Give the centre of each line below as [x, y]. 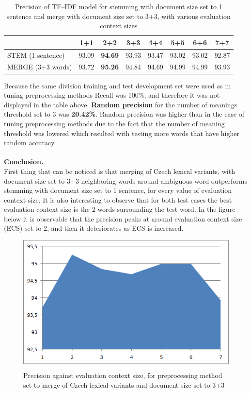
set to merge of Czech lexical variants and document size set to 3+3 [124, 384]
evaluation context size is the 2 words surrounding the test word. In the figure [120, 209]
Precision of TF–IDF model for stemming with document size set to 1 [118, 6]
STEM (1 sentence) [36, 55]
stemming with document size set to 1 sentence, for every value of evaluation [118, 190]
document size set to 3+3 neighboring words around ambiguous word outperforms [125, 180]
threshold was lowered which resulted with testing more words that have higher [122, 133]
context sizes [119, 26]
